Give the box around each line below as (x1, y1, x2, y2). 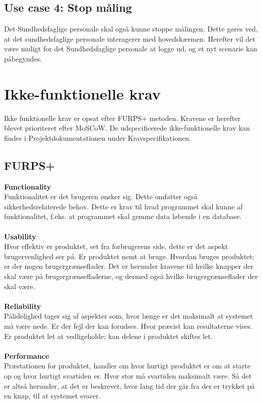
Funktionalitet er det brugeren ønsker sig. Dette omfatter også (4, 191, 198, 202)
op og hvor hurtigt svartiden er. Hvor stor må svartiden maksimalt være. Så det (4, 370, 252, 381)
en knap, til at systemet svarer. (4, 390, 101, 401)
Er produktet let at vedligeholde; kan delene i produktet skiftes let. (4, 330, 213, 341)
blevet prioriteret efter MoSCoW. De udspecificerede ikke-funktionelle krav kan (4, 122, 250, 133)
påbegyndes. (4, 53, 42, 64)
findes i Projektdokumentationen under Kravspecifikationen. (4, 132, 191, 143)
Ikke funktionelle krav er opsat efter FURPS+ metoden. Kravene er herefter (4, 112, 241, 123)
